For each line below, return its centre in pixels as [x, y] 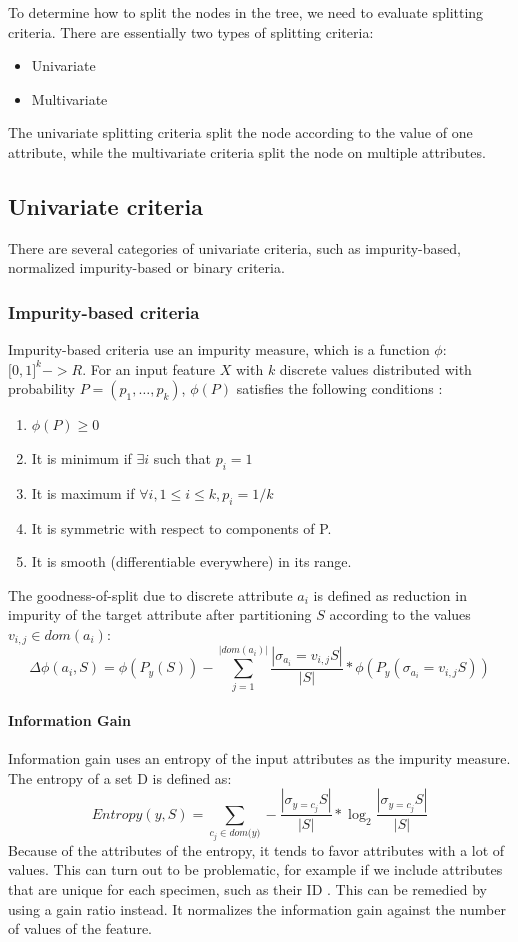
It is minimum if [81, 457]
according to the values [400, 614]
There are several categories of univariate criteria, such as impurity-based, [234, 247]
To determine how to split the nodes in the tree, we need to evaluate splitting [246, 12]
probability [41, 388]
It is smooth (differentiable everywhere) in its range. [191, 561]
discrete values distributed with [375, 368]
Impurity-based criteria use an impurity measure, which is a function [219, 349]
